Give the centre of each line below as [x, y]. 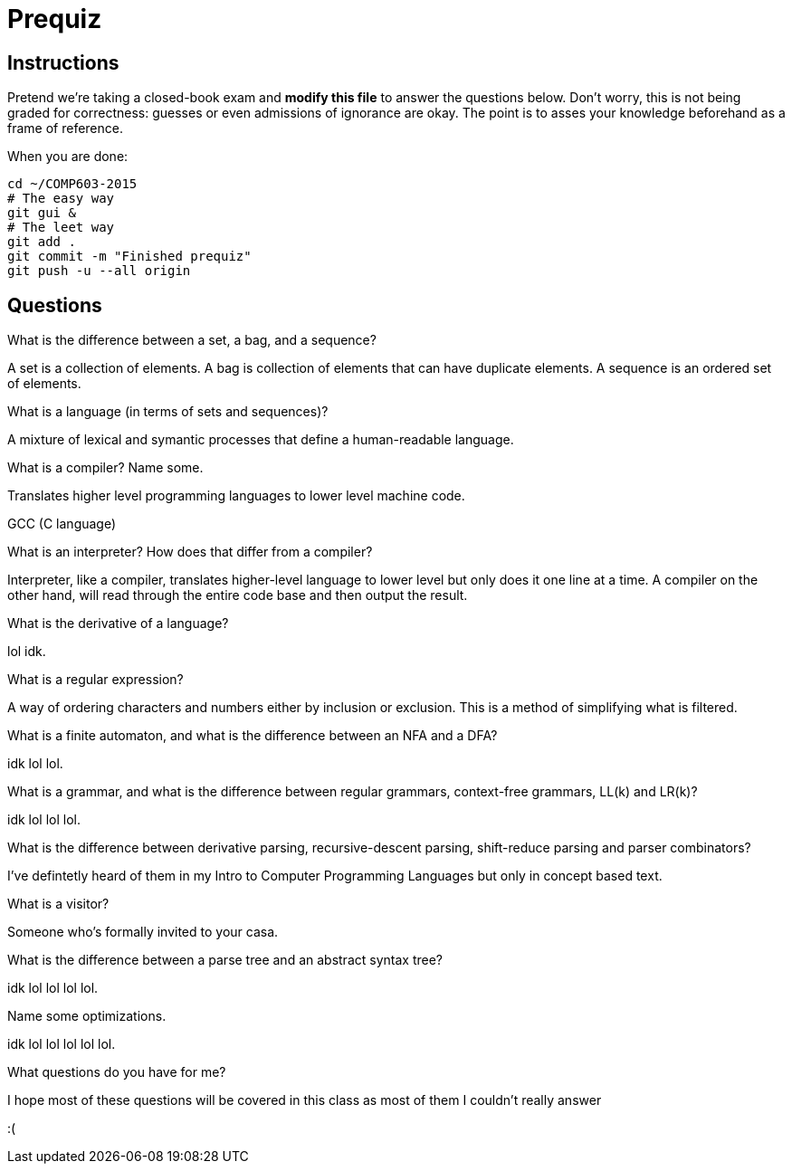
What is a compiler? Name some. [105, 468]
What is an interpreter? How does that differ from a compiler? [190, 552]
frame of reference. [65, 129]
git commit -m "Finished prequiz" [129, 257]
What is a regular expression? [95, 680]
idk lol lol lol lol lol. [62, 1044]
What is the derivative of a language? [118, 624]
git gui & [42, 213]
